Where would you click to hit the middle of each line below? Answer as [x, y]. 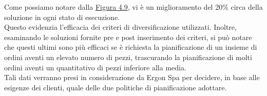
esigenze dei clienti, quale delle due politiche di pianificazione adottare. [116, 87]
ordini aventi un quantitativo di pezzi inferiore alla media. [95, 67]
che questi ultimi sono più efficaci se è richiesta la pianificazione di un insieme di [131, 47]
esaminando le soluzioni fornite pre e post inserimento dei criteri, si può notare [128, 37]
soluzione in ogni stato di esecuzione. [62, 17]
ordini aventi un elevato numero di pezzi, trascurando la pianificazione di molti [128, 57]
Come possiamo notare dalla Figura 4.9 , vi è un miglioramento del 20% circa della [133, 7]
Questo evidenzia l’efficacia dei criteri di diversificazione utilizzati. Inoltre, [120, 27]
